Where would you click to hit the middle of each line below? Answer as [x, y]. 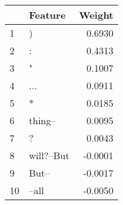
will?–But [49, 155]
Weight [96, 15]
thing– [43, 120]
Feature [47, 15]
